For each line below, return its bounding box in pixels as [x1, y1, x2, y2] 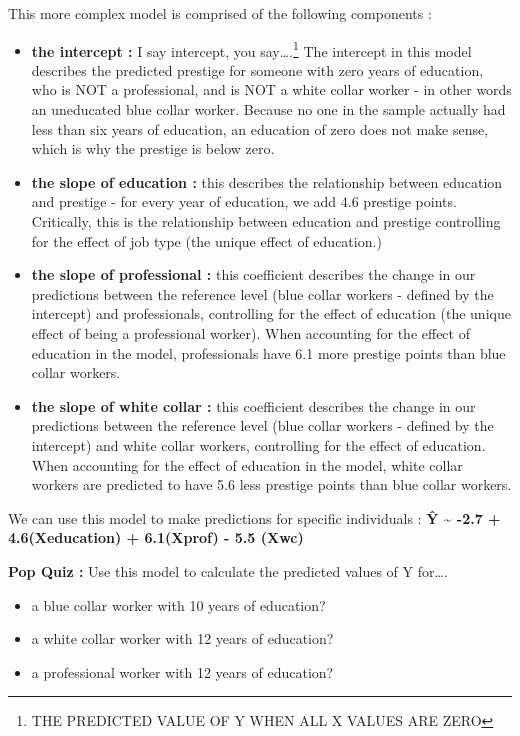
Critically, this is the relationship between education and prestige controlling [31, 211, 501, 231]
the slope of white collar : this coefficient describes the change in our [31, 395, 476, 416]
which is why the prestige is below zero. [31, 138, 275, 159]
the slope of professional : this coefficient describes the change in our [31, 264, 476, 285]
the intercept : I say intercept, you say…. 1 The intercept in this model [31, 37, 472, 61]
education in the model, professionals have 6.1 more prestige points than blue [31, 342, 506, 363]
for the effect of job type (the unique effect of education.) [31, 230, 382, 251]
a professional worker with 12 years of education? [31, 661, 334, 682]
